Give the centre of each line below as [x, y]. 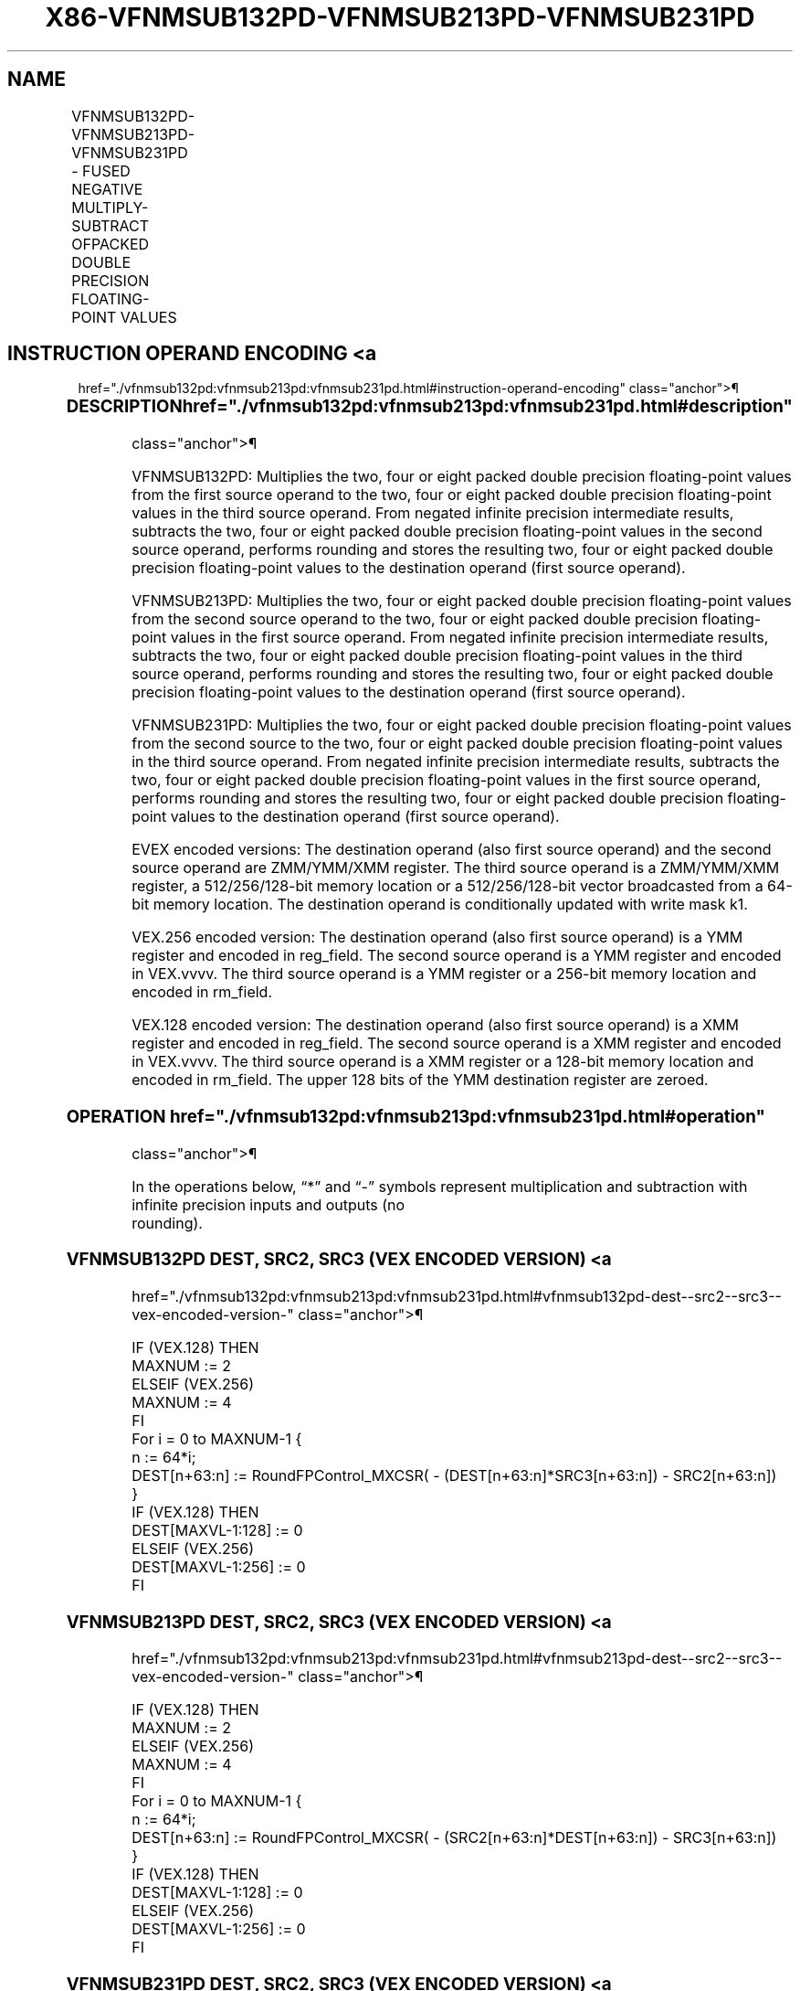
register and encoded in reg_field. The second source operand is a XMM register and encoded [457, 1043]
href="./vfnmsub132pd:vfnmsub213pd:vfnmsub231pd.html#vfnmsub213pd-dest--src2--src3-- [457, 1659]
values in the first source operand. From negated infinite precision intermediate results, [469, 638]
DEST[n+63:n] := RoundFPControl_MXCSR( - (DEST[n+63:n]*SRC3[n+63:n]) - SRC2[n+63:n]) [454, 1476]
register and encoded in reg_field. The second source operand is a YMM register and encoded [457, 956]
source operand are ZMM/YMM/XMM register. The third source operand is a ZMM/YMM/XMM [456, 868]
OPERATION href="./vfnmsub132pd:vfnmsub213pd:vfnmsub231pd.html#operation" [416, 1116]
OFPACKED [111, 244]
